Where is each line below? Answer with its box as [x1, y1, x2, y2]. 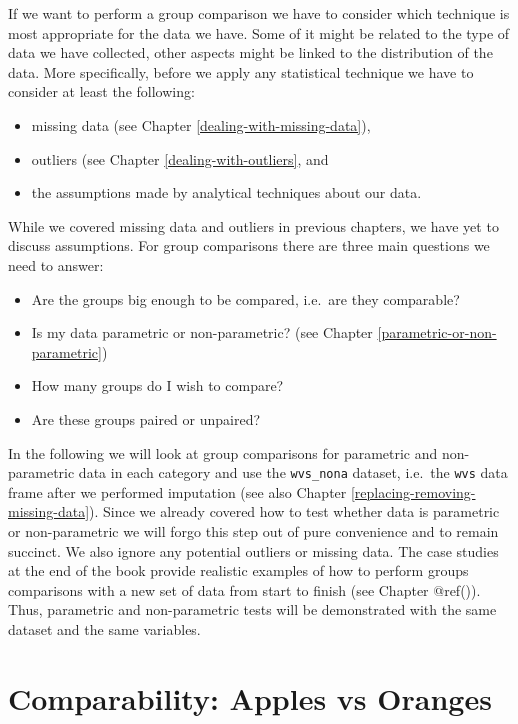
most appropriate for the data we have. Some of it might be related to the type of [8, 22, 510, 43]
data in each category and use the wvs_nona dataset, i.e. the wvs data [78, 462, 508, 483]
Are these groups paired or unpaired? [31, 408, 261, 429]
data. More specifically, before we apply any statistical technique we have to [8, 61, 474, 82]
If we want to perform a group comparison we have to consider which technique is [8, 3, 510, 23]
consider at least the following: [8, 81, 195, 102]
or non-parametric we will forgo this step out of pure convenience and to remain [8, 520, 499, 541]
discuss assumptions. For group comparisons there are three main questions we [8, 235, 490, 256]
